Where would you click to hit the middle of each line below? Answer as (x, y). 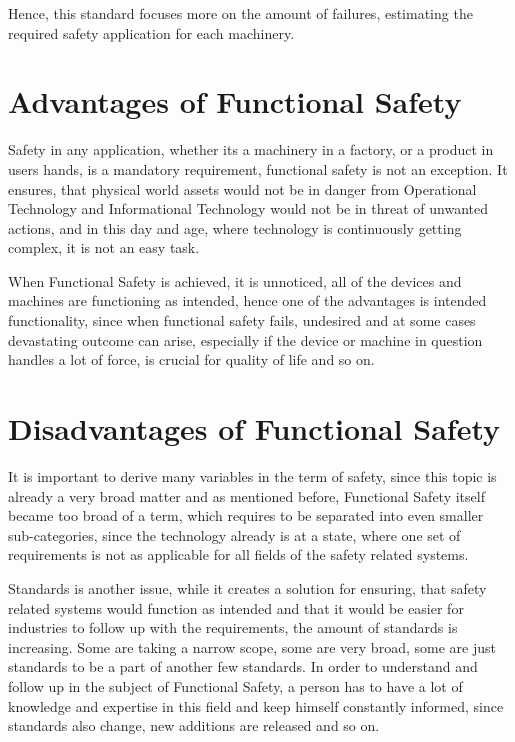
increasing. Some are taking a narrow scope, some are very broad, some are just (252, 646)
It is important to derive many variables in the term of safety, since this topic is (252, 475)
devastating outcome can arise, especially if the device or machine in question (245, 339)
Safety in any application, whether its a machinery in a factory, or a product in (251, 149)
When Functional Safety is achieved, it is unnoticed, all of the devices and (235, 280)
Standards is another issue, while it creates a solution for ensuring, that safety (247, 587)
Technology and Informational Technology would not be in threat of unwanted (248, 208)
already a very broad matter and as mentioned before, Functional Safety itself (246, 495)
